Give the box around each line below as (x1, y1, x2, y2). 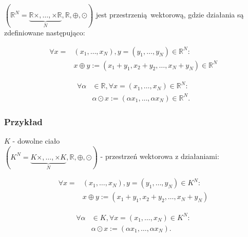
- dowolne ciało (12, 135, 60, 146)
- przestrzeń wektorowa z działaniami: (100, 151, 219, 162)
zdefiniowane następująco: (4, 27, 85, 37)
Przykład (4, 115, 43, 128)
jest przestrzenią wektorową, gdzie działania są (96, 9, 244, 20)
